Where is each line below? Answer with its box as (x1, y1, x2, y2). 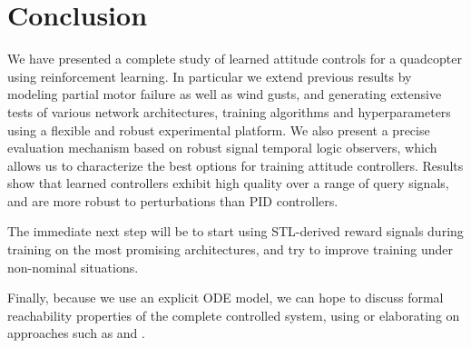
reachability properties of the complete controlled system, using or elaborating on (7, 305, 460, 324)
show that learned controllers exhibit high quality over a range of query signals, (7, 174, 449, 193)
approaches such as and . (7, 323, 145, 343)
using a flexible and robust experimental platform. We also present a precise (7, 120, 430, 139)
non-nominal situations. (7, 257, 139, 276)
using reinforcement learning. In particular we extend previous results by (7, 66, 412, 85)
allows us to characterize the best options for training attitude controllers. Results (7, 155, 464, 174)
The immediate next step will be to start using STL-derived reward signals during (7, 222, 464, 241)
